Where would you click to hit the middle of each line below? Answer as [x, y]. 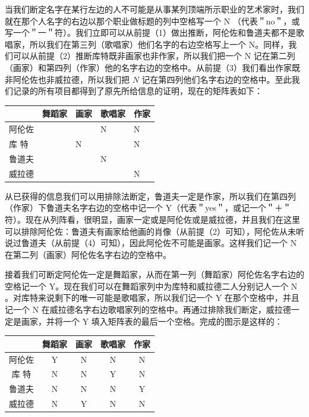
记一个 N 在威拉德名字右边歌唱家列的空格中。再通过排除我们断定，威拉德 [148, 309]
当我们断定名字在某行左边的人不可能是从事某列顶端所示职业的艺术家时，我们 [154, 9]
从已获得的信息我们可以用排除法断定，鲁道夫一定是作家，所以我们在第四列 [150, 196]
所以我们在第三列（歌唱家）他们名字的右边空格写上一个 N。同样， [159, 44]
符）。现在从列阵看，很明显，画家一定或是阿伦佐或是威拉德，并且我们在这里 [152, 219]
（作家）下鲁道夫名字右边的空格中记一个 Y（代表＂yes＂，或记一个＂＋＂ [148, 208]
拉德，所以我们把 [96, 79]
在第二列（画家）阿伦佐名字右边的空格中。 [88, 254]
